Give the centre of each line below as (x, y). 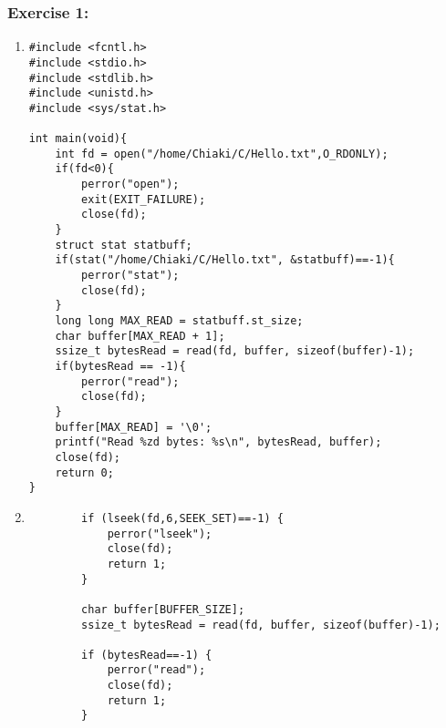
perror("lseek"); (160, 533)
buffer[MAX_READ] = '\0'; (134, 427)
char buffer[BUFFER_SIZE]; (163, 609)
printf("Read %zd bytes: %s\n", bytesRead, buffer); (218, 442)
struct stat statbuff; (124, 245)
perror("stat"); (130, 276)
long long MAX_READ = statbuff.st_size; (179, 321)
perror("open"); (130, 185)
